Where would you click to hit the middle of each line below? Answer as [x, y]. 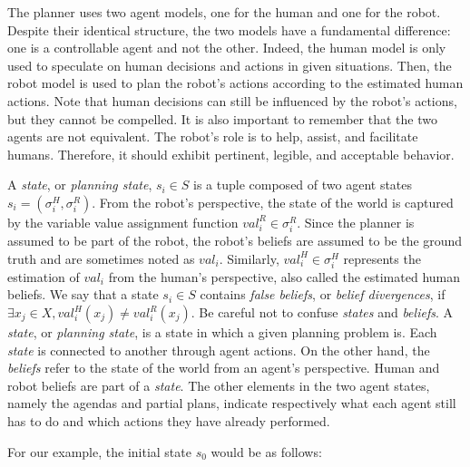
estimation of [44, 276]
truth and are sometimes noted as [101, 258]
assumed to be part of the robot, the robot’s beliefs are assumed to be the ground [235, 241]
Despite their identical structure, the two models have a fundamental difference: [229, 29]
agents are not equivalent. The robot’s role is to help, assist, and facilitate [213, 136]
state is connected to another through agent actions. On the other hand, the [219, 350]
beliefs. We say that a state [83, 294]
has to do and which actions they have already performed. [169, 421]
